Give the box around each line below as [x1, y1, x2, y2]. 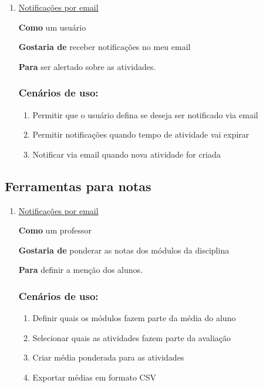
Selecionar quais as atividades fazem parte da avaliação [32, 331, 231, 343]
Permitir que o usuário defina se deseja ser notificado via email [32, 108, 258, 121]
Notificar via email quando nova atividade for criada [32, 148, 221, 160]
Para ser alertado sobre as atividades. [18, 60, 156, 72]
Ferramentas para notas [5, 176, 151, 195]
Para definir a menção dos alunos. [18, 263, 143, 276]
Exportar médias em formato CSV [32, 371, 156, 383]
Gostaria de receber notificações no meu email [18, 41, 191, 53]
